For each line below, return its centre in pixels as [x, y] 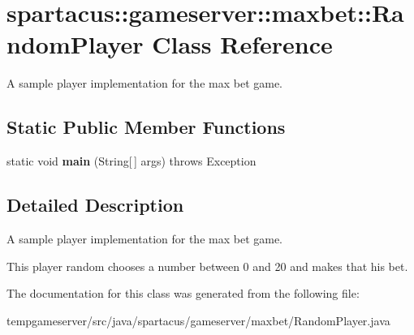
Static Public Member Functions [146, 127]
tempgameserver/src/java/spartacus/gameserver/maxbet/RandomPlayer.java [198, 320]
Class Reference [242, 44]
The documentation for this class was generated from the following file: [183, 293]
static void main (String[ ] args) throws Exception [132, 161]
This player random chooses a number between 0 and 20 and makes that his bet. [207, 266]
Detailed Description [95, 205]
